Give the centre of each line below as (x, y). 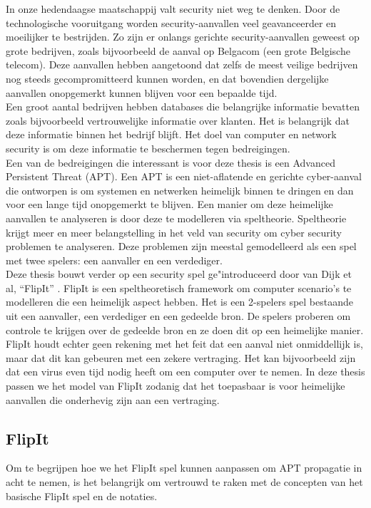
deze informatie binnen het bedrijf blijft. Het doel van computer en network (171, 134)
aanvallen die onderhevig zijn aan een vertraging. (113, 399)
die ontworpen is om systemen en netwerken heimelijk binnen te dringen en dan (180, 190)
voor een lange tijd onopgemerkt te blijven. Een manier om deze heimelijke (169, 204)
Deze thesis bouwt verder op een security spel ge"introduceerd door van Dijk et (179, 274)
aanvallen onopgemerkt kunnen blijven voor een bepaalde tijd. (142, 92)
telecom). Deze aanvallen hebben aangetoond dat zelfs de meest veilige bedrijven (182, 64)
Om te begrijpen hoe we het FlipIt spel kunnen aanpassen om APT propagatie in (184, 468)
